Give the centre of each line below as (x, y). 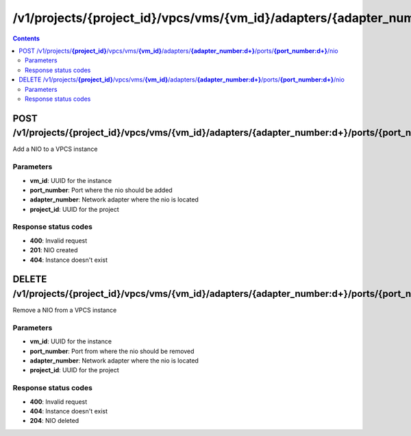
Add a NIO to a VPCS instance (55, 149)
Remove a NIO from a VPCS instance (65, 310)
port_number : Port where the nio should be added (101, 190)
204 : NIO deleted (54, 421)
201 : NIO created (54, 250)
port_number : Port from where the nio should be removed (112, 351)
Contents (26, 38)
